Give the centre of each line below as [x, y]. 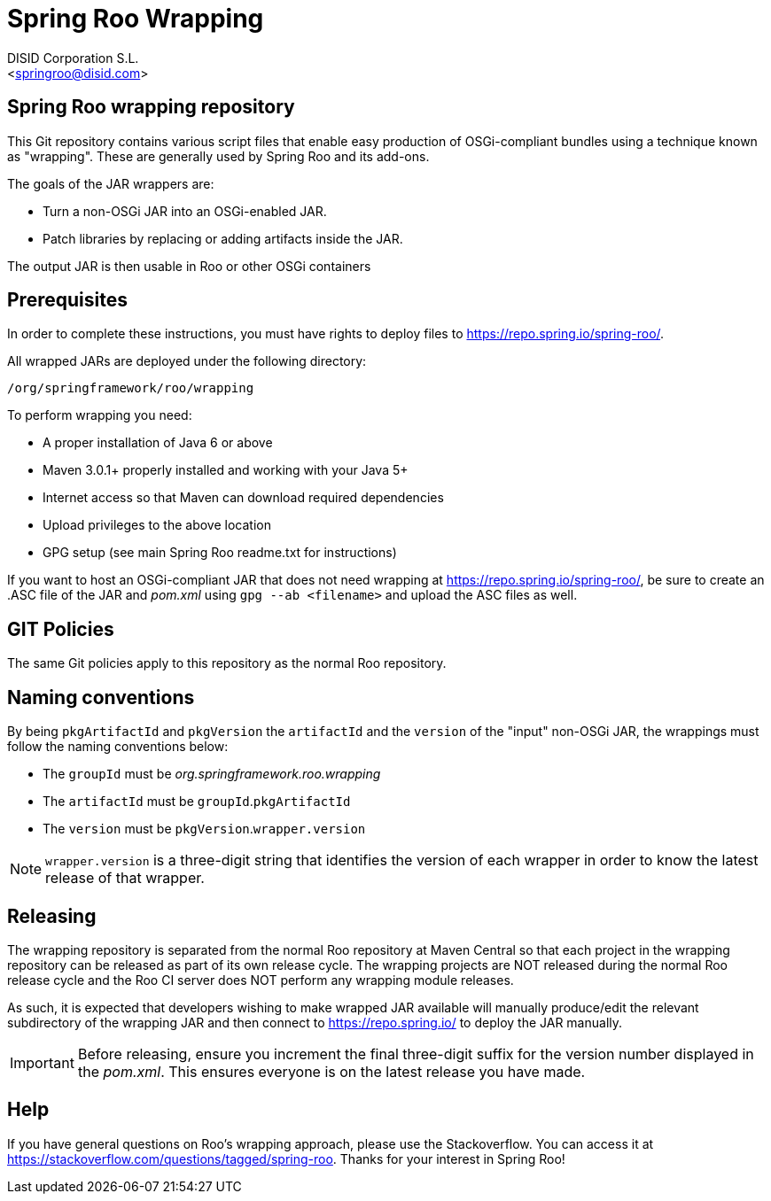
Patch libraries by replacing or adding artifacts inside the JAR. [223, 238]
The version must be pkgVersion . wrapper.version [204, 829]
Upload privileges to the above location [157, 525]
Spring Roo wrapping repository [151, 107]
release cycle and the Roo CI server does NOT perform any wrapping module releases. [261, 980]
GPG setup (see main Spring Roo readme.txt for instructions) [220, 553]
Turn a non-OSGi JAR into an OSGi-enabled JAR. [185, 211]
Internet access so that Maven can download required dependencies [243, 498]
